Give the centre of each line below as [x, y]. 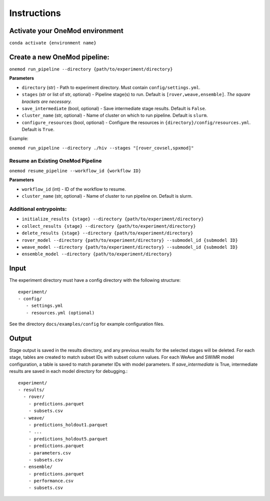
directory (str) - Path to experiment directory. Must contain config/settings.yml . [111, 87]
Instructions [35, 13]
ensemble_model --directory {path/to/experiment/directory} [97, 254]
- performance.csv [51, 481]
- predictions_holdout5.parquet [68, 439]
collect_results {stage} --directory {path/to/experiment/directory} [109, 226]
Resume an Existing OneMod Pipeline [55, 161]
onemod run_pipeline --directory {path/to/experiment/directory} [91, 69]
